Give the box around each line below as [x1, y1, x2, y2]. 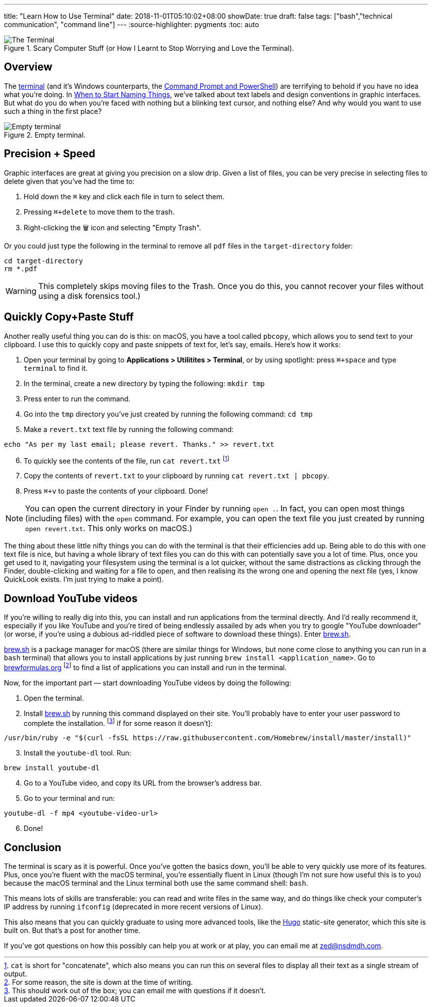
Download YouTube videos [4, 592, 138, 605]
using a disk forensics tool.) [38, 290, 141, 301]
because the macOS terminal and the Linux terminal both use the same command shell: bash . [4, 879, 308, 888]
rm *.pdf [4, 264, 37, 273]
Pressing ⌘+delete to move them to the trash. [24, 207, 175, 216]
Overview [4, 61, 53, 73]
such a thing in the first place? [4, 107, 102, 115]
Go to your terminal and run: [24, 794, 115, 803]
